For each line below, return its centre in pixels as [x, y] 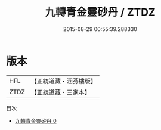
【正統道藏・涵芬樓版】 [64, 81]
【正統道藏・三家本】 [61, 92]
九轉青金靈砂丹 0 [35, 120]
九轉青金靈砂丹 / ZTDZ [100, 12]
